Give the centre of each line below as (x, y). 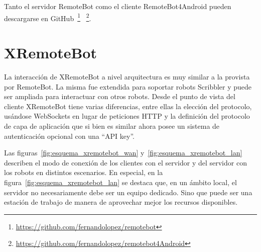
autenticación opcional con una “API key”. (69, 136)
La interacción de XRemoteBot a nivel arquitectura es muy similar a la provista (127, 76)
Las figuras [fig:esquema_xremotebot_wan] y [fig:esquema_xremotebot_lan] (123, 153)
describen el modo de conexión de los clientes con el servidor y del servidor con (125, 162)
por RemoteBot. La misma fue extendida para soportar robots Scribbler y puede (128, 86)
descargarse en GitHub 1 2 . (48, 17)
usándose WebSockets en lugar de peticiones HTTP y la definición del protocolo (127, 116)
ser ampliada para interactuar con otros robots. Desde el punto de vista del (120, 96)
